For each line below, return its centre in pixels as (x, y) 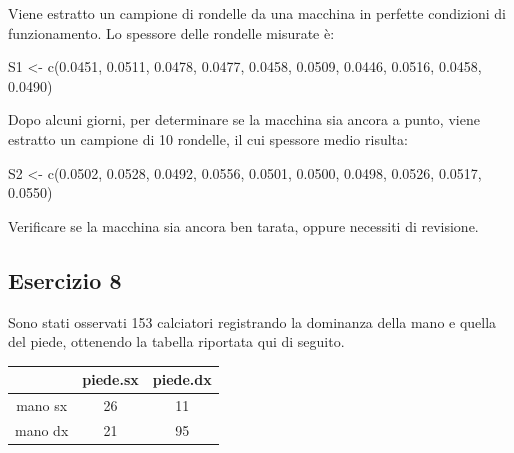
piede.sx (110, 379)
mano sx (42, 405)
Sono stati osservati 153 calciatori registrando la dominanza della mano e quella (252, 321)
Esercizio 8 (65, 279)
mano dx (42, 429)
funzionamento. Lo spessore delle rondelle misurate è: (171, 32)
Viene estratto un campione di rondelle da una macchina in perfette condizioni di (257, 13)
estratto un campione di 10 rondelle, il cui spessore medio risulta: (208, 138)
